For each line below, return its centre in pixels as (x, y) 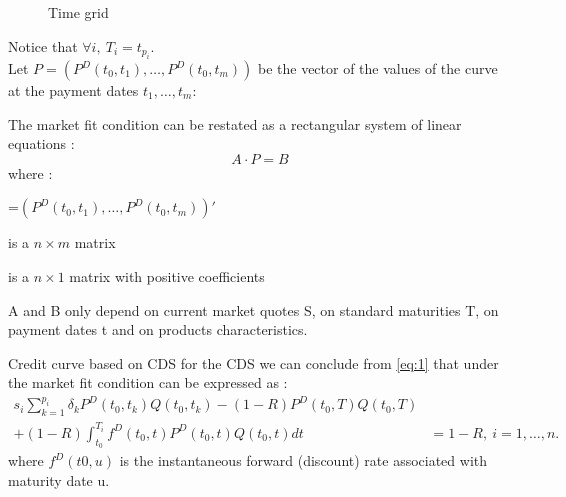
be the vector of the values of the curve (377, 68)
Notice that (43, 45)
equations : (41, 143)
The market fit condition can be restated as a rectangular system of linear (235, 123)
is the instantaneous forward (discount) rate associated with (303, 460)
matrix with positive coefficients (167, 275)
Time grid (78, 12)
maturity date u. (59, 479)
